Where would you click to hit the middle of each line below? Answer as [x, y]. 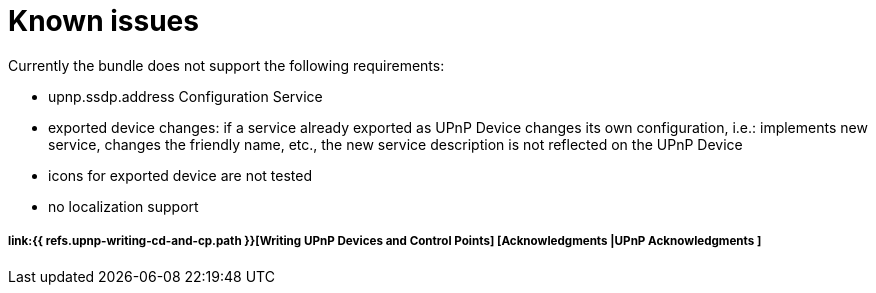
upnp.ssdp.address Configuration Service [185, 96]
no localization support [123, 206]
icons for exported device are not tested [180, 175]
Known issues [103, 21]
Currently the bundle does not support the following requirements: [226, 65]
